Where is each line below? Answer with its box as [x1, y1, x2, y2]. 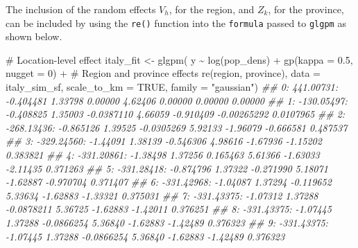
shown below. [6, 29, 62, 44]
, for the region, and [169, 2, 255, 16]
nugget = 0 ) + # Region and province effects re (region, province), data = [6, 66, 321, 80]
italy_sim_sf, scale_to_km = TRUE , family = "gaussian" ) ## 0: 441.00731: [6, 80, 338, 94]
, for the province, [268, 2, 344, 16]
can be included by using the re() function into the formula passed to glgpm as [6, 15, 346, 30]
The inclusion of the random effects [6, 2, 156, 16]
